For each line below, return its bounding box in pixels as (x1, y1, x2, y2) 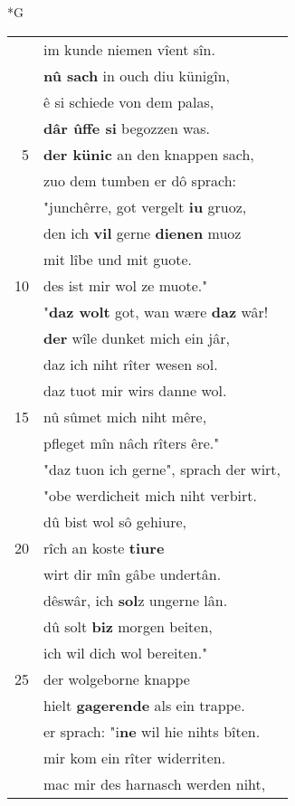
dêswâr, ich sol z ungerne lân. (43, 589, 228, 611)
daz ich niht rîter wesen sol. (43, 353, 218, 375)
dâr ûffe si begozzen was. (43, 117, 210, 138)
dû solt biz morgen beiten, (43, 615, 213, 637)
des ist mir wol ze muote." (43, 274, 208, 296)
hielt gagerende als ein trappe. (43, 694, 245, 716)
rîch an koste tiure (43, 536, 165, 558)
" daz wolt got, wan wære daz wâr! (43, 300, 269, 322)
